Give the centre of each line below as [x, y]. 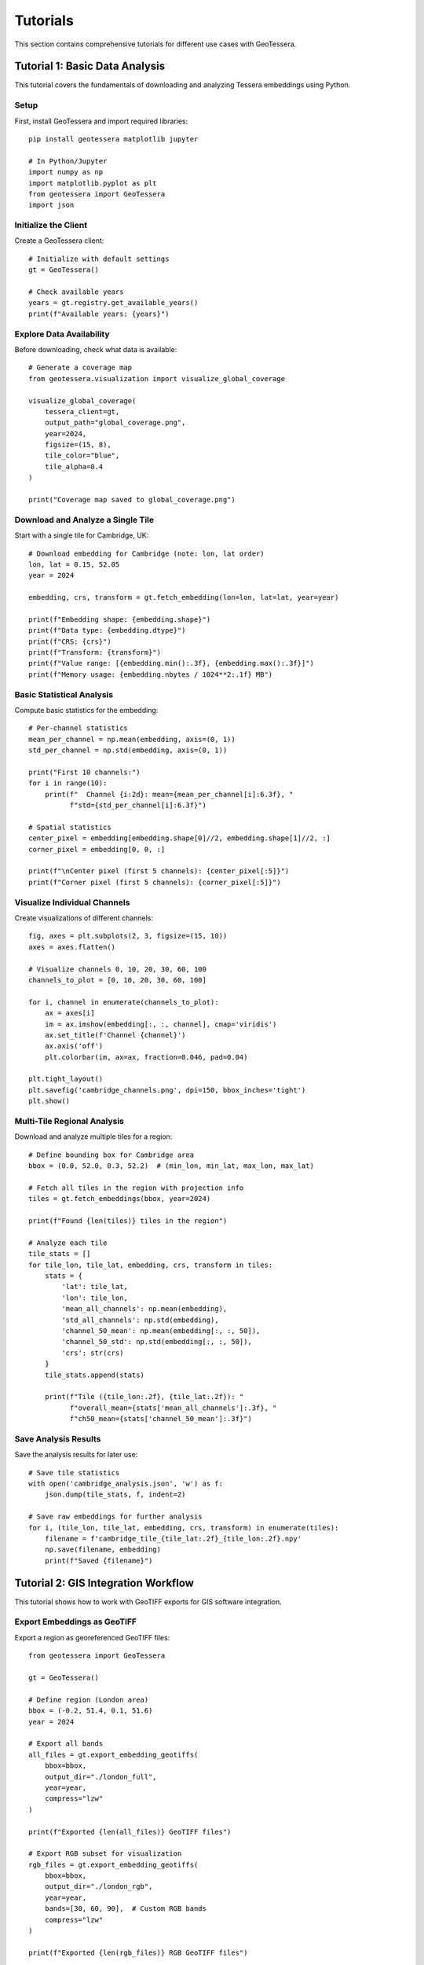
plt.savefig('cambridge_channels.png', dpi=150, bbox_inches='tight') [167, 1090]
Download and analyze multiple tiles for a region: [93, 1137]
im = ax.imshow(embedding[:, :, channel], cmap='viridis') [161, 1024]
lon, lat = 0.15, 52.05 [74, 564]
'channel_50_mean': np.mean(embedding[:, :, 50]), [161, 1331]
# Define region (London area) [89, 1699]
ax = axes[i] [69, 1013]
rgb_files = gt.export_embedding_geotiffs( [113, 1864]
